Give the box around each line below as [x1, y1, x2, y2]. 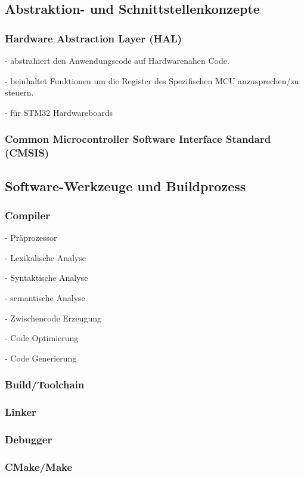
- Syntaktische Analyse [5, 271, 88, 284]
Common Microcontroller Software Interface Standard [5, 131, 271, 146]
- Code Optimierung [5, 332, 79, 344]
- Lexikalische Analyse [5, 251, 86, 263]
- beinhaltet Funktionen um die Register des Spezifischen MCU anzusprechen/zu [5, 74, 299, 87]
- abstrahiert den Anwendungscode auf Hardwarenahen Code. [5, 54, 229, 66]
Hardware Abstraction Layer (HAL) [5, 30, 182, 45]
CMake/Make [5, 459, 73, 474]
